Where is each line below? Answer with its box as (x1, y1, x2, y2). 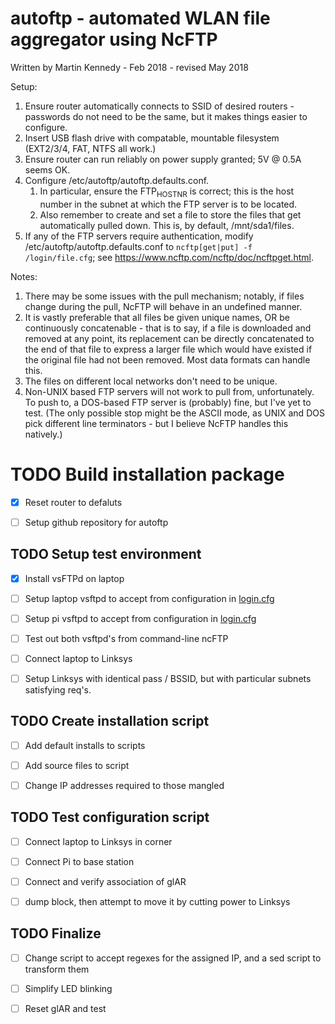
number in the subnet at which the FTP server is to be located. (39, 198, 298, 210)
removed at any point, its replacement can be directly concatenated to (24, 332, 315, 344)
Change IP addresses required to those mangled (24, 779, 225, 791)
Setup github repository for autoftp (24, 516, 169, 528)
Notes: (10, 270, 38, 282)
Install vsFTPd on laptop (24, 572, 125, 584)
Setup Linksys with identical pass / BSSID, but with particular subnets (24, 672, 312, 684)
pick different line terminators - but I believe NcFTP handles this (24, 417, 289, 429)
